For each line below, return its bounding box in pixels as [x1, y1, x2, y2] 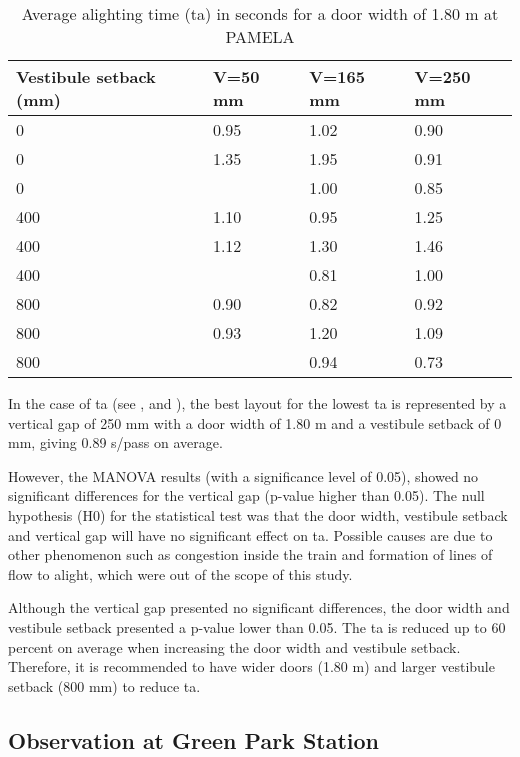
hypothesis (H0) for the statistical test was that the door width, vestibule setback [8, 504, 508, 525]
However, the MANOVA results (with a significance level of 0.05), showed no [8, 465, 479, 486]
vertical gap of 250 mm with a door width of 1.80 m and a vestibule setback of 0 [8, 412, 502, 433]
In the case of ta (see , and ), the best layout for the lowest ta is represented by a [8, 393, 507, 413]
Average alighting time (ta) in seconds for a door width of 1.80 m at [21, 2, 499, 25]
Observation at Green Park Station [8, 724, 380, 755]
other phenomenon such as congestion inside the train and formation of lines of [8, 544, 493, 565]
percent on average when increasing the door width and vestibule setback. [8, 636, 461, 657]
